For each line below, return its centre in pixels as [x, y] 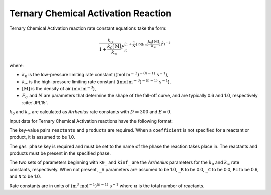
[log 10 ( [142, 44]
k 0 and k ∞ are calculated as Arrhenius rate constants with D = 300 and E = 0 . [90, 112]
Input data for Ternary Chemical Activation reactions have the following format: [91, 121]
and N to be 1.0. [25, 177]
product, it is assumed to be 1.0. [42, 137]
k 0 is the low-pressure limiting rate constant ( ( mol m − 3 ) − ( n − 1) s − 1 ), [95, 75]
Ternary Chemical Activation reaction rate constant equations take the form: [88, 28]
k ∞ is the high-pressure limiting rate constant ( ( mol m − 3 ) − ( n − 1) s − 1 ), [96, 82]
